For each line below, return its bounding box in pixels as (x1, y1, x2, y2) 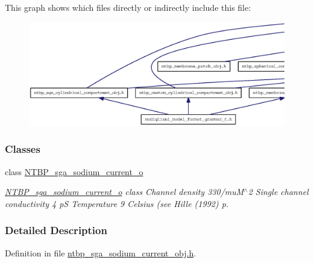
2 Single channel (248, 185, 309, 198)
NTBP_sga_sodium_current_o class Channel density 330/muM (5, 185, 244, 198)
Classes (5, 141, 40, 156)
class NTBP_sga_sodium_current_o (5, 165, 143, 178)
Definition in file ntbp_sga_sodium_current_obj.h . (5, 246, 196, 259)
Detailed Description (5, 223, 107, 238)
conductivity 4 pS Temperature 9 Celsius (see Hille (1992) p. (5, 197, 229, 209)
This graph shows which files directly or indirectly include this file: (5, 1, 251, 13)
